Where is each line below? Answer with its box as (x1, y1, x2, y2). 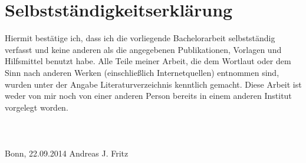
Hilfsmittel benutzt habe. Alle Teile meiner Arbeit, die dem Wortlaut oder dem (5, 55, 291, 67)
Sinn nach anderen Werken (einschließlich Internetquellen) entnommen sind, (5, 66, 279, 78)
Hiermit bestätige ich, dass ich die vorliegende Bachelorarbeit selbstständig (5, 32, 275, 44)
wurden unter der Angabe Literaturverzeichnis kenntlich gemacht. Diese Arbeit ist (5, 78, 302, 90)
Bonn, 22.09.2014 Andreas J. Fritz (5, 147, 129, 159)
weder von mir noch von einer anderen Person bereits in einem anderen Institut (5, 89, 292, 102)
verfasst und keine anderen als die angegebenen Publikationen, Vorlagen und (5, 43, 282, 55)
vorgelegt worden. (5, 101, 68, 113)
